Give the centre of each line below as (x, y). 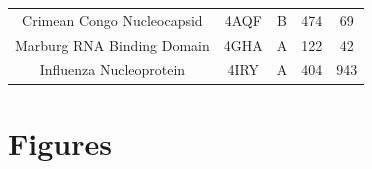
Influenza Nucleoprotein (112, 69)
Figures (60, 142)
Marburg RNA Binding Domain (112, 44)
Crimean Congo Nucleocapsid (112, 19)
